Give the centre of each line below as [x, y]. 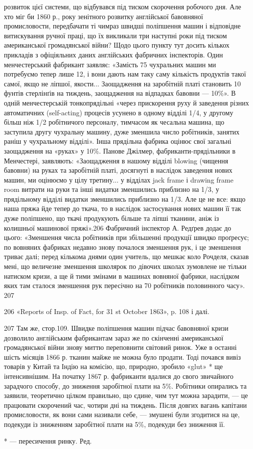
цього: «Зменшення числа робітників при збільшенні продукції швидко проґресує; [126, 237]
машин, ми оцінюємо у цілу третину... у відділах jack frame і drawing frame [119, 179]
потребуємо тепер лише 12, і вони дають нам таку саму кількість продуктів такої [125, 74]
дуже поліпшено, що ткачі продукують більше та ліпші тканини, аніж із [112, 218]
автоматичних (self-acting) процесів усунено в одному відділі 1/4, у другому [119, 112]
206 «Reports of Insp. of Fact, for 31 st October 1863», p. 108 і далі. [107, 311]
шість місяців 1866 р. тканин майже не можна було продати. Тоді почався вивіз [123, 357]
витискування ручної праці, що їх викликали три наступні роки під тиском [115, 35]
